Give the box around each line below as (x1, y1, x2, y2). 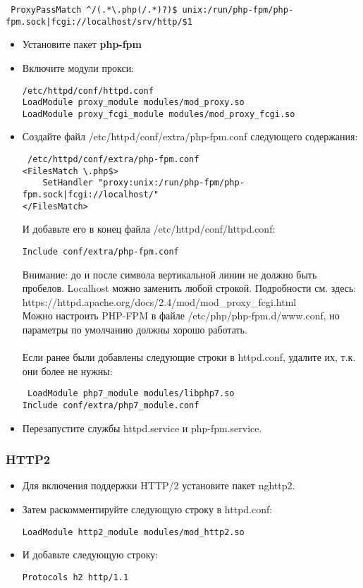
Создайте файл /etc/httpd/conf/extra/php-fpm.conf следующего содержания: (22, 129, 358, 144)
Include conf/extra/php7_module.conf (22, 400, 199, 410)
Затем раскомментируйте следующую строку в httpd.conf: (22, 502, 273, 517)
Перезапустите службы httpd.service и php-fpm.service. (22, 420, 262, 435)
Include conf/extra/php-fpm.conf (22, 246, 179, 257)
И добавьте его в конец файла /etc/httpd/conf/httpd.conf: (22, 221, 276, 236)
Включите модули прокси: (22, 60, 135, 75)
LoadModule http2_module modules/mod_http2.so (22, 527, 245, 537)
